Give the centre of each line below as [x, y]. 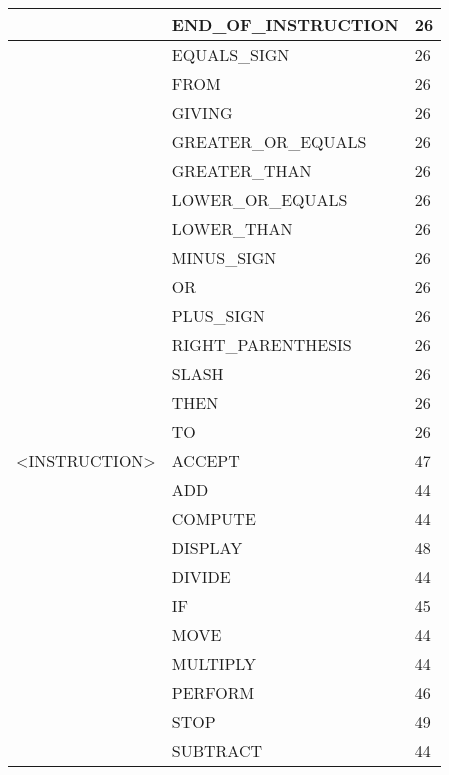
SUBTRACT [216, 750]
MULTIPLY [214, 663]
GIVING [202, 112]
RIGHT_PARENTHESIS [261, 344]
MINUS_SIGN [224, 257]
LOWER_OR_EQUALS [259, 199]
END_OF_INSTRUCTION [285, 24]
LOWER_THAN [232, 228]
